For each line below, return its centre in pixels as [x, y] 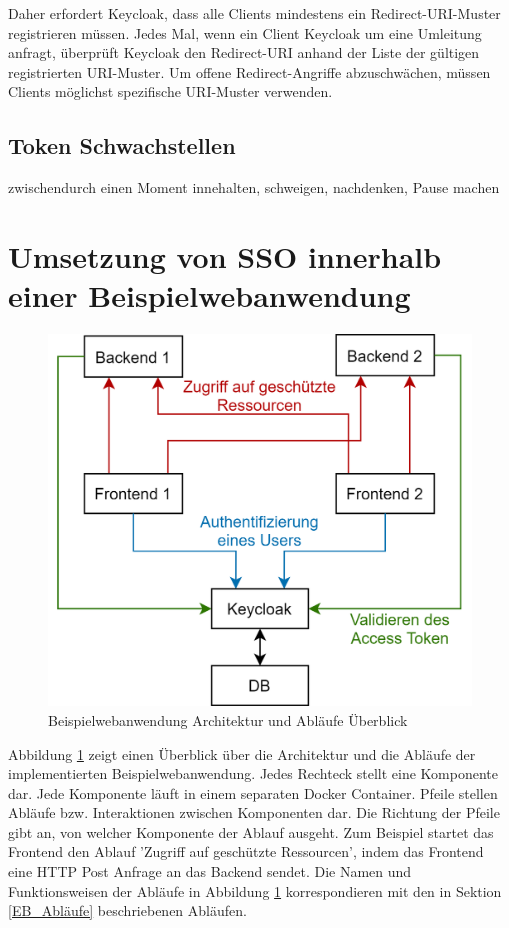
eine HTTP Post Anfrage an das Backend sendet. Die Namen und [210, 871]
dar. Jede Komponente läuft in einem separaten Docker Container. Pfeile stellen [253, 792]
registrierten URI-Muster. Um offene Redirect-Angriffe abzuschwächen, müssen [249, 71]
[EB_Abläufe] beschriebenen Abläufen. [127, 910]
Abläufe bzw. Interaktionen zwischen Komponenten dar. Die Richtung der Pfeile [254, 812]
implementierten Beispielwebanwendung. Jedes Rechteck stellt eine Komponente [253, 773]
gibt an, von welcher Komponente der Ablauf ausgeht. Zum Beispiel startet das [251, 831]
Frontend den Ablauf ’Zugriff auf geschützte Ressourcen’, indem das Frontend [246, 851]
